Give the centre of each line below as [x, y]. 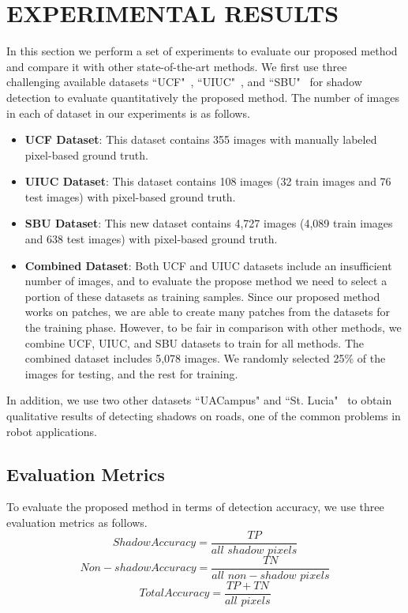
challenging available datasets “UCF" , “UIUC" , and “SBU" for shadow [184, 82]
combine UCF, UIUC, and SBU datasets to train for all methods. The [195, 342]
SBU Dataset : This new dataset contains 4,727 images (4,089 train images [209, 223]
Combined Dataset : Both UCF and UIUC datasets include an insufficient [208, 265]
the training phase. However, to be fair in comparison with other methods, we [213, 327]
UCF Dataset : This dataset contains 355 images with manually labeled [201, 139]
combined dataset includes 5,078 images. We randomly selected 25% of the [205, 358]
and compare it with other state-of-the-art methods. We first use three [177, 66]
